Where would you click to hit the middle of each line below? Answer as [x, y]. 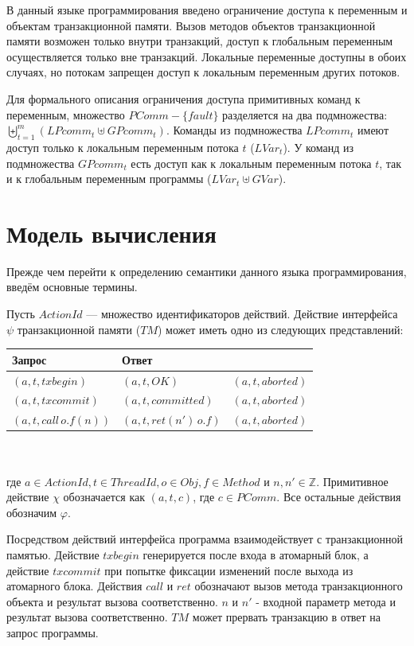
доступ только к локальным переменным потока [123, 147]
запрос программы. [53, 632]
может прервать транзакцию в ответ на [286, 617]
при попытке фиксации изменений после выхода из [229, 570]
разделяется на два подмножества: [305, 114]
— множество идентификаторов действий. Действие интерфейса [242, 314]
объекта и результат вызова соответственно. [112, 601]
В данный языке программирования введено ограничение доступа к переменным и [207, 10]
